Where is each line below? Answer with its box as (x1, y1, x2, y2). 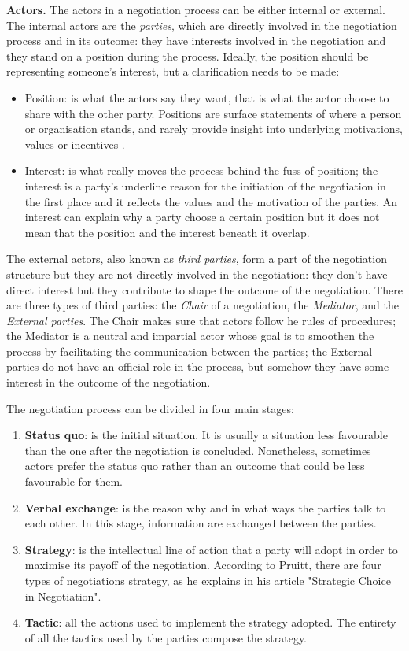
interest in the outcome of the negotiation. (6, 374, 211, 390)
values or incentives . (24, 135, 125, 152)
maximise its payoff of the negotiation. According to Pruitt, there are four (24, 557, 381, 573)
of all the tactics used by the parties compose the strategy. (24, 629, 307, 645)
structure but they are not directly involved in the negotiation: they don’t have (6, 265, 388, 282)
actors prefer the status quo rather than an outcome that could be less (24, 457, 365, 474)
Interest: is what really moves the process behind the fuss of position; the (24, 162, 378, 179)
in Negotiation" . (24, 587, 101, 604)
